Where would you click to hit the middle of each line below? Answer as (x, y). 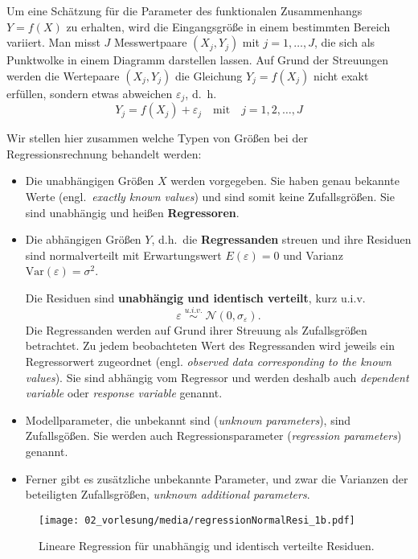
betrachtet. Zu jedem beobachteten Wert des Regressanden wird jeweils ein (210, 345)
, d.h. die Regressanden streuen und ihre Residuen (281, 239)
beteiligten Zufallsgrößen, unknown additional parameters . (168, 494)
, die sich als (344, 42)
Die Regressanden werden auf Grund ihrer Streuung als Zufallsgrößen (196, 329)
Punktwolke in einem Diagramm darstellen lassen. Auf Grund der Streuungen (198, 60)
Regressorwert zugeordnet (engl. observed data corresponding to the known (208, 361)
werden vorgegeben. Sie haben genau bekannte (285, 181)
